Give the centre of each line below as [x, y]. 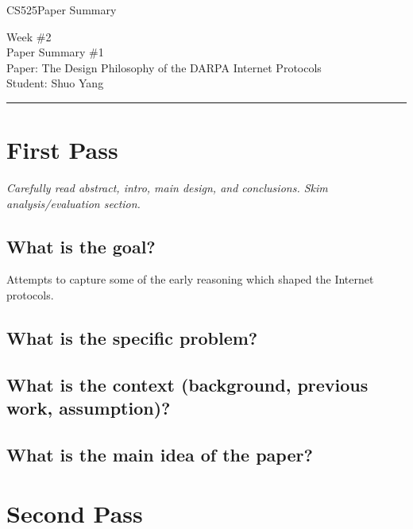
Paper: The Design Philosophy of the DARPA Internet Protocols [164, 67]
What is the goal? [81, 246]
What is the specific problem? [132, 338]
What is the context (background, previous [187, 384]
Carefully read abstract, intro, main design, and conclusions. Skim [167, 188]
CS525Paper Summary [62, 10]
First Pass [62, 150]
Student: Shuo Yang [55, 83]
